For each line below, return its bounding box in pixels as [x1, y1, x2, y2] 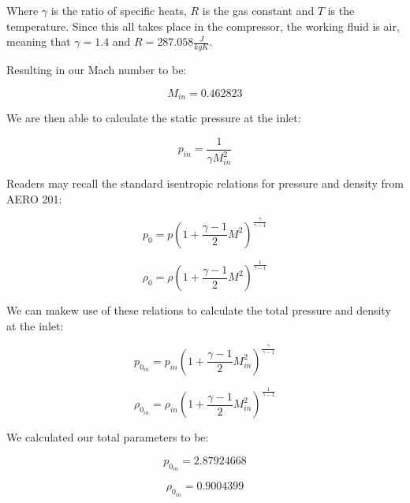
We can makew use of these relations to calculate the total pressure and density [6, 302, 391, 319]
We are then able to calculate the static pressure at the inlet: [6, 110, 301, 126]
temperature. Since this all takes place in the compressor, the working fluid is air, [6, 17, 400, 34]
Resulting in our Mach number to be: [6, 61, 187, 78]
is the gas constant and [202, 2, 315, 18]
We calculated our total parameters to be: [6, 429, 209, 445]
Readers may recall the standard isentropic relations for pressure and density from [6, 175, 404, 192]
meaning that [6, 33, 71, 50]
